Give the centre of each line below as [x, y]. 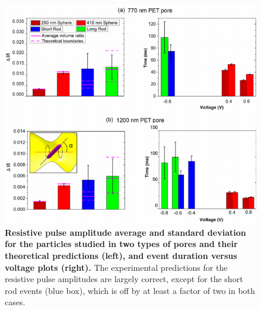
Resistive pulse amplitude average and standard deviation [125, 232]
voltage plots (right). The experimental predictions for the [116, 267]
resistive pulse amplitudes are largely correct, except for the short [124, 279]
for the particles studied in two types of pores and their [121, 244]
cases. [15, 302]
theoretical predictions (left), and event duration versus [121, 255]
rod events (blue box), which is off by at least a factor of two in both [130, 290]
